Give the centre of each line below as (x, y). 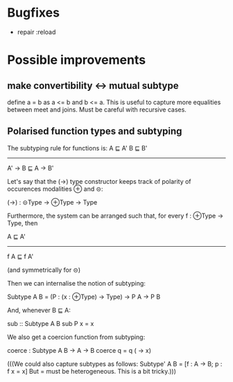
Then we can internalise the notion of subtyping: (76, 283)
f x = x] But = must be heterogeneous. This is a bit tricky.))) (92, 371)
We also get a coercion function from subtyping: (76, 337)
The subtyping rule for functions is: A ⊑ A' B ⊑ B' (77, 148)
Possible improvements (77, 60)
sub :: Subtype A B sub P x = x (51, 323)
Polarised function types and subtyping (95, 131)
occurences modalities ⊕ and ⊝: (55, 189)
